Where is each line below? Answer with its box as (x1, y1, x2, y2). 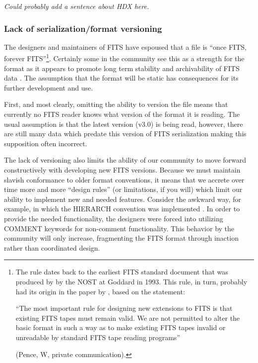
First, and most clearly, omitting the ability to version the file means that (4, 99, 228, 109)
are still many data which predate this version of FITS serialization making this (4, 128, 247, 139)
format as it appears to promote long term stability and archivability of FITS (4, 63, 240, 73)
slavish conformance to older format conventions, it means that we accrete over (4, 174, 245, 184)
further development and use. (4, 82, 93, 92)
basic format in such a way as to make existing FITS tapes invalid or (15, 322, 226, 333)
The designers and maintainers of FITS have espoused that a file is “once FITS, (4, 41, 247, 52)
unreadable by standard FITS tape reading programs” (15, 332, 180, 342)
